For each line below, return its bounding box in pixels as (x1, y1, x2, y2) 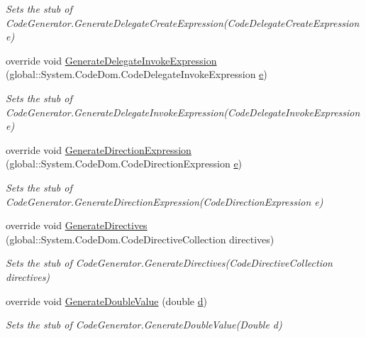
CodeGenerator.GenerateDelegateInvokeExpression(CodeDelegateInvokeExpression (6, 104, 360, 119)
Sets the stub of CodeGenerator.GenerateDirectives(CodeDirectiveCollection (6, 255, 333, 270)
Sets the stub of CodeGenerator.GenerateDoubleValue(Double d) (6, 317, 282, 332)
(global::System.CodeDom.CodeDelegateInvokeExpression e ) (6, 67, 267, 82)
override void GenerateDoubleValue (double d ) (6, 293, 207, 308)
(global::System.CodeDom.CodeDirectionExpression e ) (6, 156, 243, 171)
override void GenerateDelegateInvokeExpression (6, 53, 217, 67)
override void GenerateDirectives (6, 218, 148, 233)
